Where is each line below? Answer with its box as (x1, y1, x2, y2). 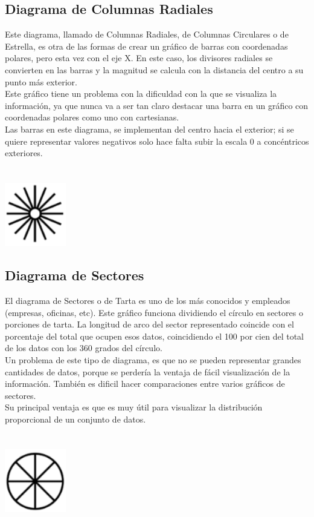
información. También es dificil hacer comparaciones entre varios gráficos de (5, 377, 285, 390)
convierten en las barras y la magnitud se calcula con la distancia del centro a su (5, 63, 304, 76)
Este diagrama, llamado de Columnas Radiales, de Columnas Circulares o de (5, 28, 289, 41)
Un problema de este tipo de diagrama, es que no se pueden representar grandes (5, 354, 301, 366)
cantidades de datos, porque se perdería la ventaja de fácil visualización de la (5, 365, 290, 378)
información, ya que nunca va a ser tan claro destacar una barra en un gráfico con (5, 99, 309, 111)
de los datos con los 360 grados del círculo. (5, 341, 162, 354)
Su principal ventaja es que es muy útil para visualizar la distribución (5, 401, 263, 413)
